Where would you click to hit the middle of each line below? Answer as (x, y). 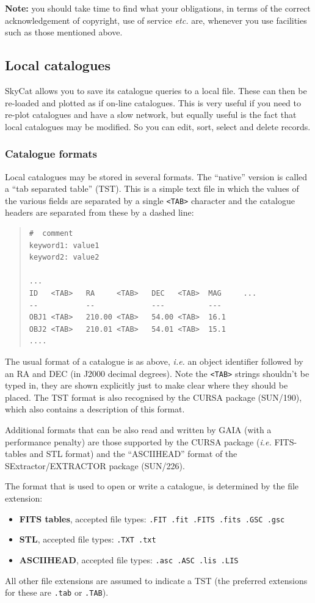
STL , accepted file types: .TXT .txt (88, 539)
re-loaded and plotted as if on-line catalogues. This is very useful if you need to (153, 102)
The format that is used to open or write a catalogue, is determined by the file (152, 486)
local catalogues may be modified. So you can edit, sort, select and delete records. (158, 126)
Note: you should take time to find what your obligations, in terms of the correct (158, 8)
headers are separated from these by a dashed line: (100, 212)
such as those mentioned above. (64, 32)
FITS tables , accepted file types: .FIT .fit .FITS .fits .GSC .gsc (152, 518)
